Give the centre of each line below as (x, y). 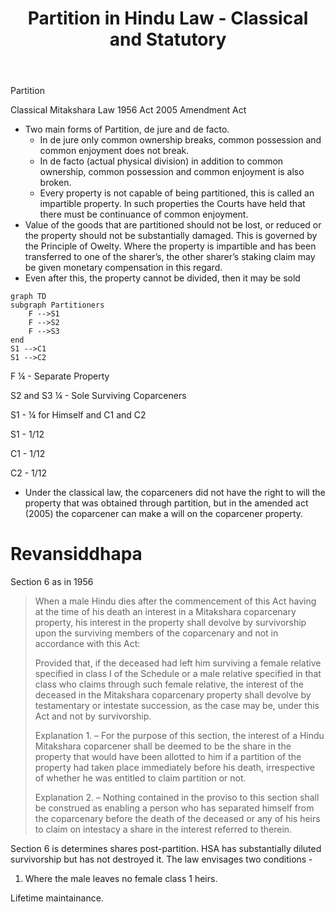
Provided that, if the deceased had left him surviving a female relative (178, 663)
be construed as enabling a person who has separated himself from (174, 808)
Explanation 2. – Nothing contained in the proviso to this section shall (177, 798)
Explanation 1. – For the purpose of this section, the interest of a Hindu (179, 736)
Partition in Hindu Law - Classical (168, 18)
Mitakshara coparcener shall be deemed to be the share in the (163, 746)
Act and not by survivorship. (93, 716)
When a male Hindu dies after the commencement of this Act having (175, 601)
